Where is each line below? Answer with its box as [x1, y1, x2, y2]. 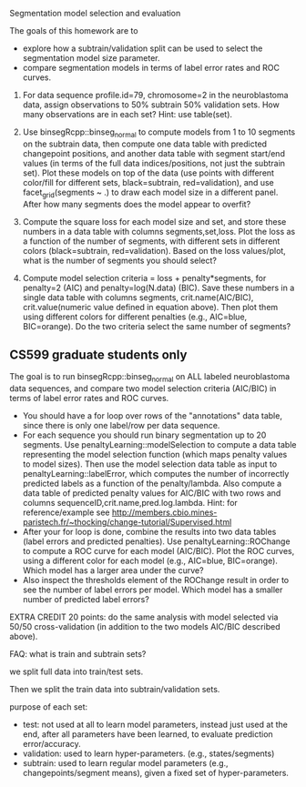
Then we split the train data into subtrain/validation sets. [9, 684, 220, 695]
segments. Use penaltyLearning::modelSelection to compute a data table [22, 439, 297, 450]
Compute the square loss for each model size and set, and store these [22, 216, 287, 227]
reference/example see [22, 507, 110, 518]
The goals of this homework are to [9, 25, 138, 35]
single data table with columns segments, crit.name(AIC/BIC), [22, 291, 254, 303]
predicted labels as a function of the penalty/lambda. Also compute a [22, 478, 282, 489]
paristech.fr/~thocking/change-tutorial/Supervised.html [22, 517, 232, 528]
